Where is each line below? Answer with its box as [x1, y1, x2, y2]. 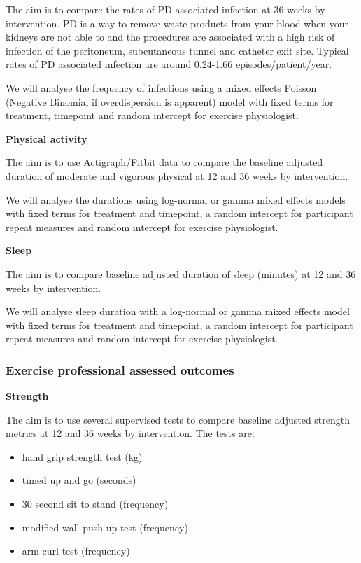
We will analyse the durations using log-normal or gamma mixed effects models [6, 192, 346, 207]
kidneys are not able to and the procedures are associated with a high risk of [6, 29, 335, 44]
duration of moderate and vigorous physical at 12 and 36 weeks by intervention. [6, 168, 348, 183]
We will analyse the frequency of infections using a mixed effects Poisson [6, 80, 317, 95]
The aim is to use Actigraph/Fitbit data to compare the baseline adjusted [6, 155, 323, 169]
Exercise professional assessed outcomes [6, 361, 234, 378]
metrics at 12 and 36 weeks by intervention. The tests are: [6, 426, 255, 440]
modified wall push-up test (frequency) [22, 520, 188, 534]
